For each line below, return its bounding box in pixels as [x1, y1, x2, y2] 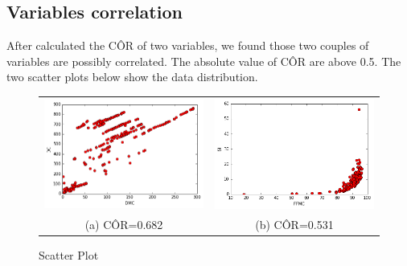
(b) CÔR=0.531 [255, 216, 334, 233]
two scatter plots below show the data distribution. [6, 68, 258, 85]
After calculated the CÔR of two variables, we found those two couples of [6, 37, 369, 54]
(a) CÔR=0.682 [84, 216, 163, 233]
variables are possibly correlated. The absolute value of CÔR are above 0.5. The [6, 52, 401, 69]
